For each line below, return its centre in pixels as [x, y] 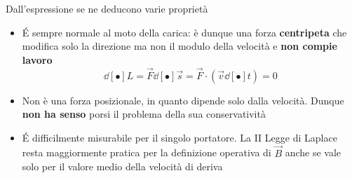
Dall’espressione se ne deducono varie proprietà [107, 8]
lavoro [37, 59]
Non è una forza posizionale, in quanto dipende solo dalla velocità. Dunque [183, 100]
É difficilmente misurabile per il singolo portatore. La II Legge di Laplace [180, 137]
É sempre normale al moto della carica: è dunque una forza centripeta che [184, 32]
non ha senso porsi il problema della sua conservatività [144, 114]
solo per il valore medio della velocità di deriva [122, 166]
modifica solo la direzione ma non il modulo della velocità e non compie [180, 46]
